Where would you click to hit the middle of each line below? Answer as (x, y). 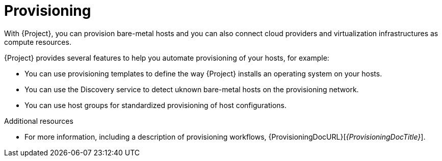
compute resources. (38, 42)
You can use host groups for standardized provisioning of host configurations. (155, 105)
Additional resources (39, 121)
